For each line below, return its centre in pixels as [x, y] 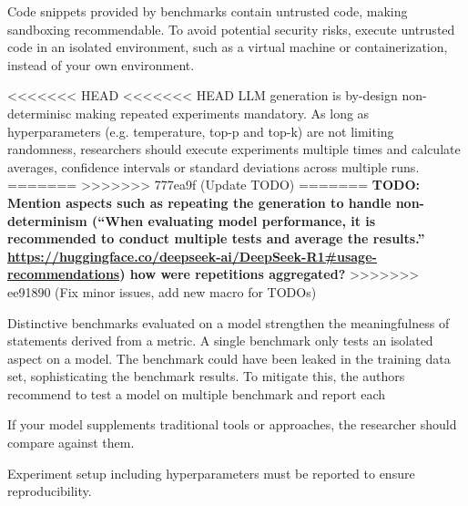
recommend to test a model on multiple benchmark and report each [197, 393]
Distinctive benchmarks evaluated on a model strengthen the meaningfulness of [229, 322]
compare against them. [71, 443]
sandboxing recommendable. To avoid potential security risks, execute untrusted [231, 29]
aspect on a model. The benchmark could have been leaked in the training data [229, 358]
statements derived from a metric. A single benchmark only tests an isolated [220, 341]
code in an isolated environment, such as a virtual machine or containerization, [228, 47]
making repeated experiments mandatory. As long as [222, 113]
